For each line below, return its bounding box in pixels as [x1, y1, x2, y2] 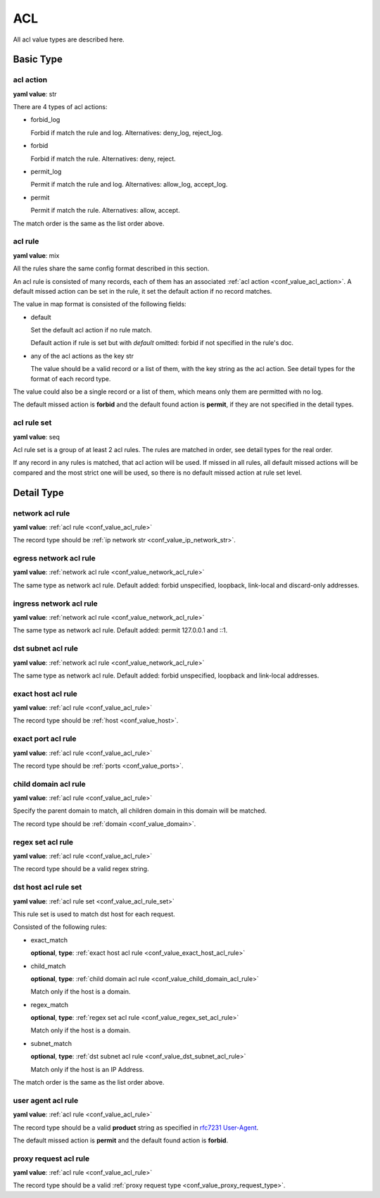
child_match [30, 961, 66, 970]
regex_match [30, 1000, 68, 1009]
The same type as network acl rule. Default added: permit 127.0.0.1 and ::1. [13, 626, 228, 635]
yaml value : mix [13, 251, 60, 260]
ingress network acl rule [13, 599, 98, 609]
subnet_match [30, 1039, 72, 1047]
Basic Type [13, 54, 63, 65]
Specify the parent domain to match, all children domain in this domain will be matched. [13, 806, 267, 815]
